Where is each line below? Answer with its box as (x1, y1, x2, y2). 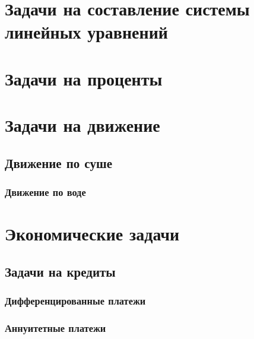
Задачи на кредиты (5, 262, 116, 280)
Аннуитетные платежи (5, 320, 106, 335)
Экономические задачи (5, 221, 180, 246)
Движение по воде (5, 185, 86, 199)
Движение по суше (5, 153, 112, 172)
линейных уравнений (5, 20, 168, 44)
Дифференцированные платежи (5, 293, 146, 308)
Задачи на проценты (5, 66, 163, 90)
